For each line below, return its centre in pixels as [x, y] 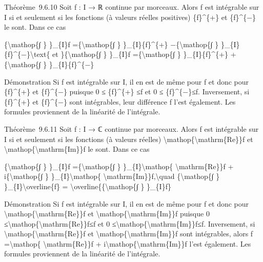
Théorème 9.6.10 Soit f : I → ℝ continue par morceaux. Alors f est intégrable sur [132, 7]
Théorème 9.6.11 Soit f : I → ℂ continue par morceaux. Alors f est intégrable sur [131, 128]
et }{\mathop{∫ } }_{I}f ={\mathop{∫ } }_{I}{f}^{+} [140, 54]
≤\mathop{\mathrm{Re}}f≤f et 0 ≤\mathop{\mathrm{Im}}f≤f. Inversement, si [130, 223]
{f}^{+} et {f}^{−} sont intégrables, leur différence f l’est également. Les [120, 101]
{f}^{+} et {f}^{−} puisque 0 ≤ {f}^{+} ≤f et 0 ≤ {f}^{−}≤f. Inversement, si [127, 92]
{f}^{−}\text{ [27, 54]
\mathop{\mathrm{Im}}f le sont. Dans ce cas [77, 149]
